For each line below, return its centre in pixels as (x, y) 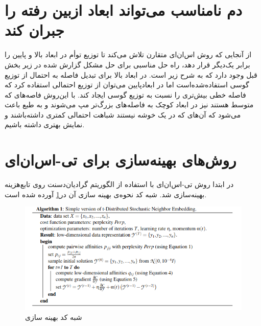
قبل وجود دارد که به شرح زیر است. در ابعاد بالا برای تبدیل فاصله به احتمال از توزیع (131, 74)
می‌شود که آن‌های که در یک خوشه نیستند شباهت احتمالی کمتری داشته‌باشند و (123, 114)
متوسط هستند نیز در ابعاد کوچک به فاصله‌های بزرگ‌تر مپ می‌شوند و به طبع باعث (129, 104)
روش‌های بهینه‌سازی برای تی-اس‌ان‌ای (121, 160)
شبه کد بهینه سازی (54, 317)
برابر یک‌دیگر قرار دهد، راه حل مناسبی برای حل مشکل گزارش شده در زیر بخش (127, 64)
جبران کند (34, 30)
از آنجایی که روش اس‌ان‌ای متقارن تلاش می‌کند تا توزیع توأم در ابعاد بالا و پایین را (128, 54)
